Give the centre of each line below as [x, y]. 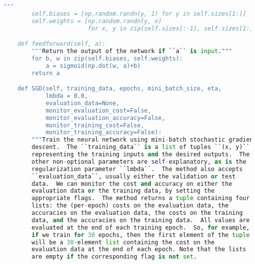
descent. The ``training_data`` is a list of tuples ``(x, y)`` [141, 147]
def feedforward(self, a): [61, 44]
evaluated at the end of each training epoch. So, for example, [141, 227]
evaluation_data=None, [83, 103]
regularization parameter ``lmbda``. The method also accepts [137, 169]
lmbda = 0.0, [67, 96]
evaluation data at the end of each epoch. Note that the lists [139, 249]
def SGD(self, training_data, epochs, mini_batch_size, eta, [119, 89]
